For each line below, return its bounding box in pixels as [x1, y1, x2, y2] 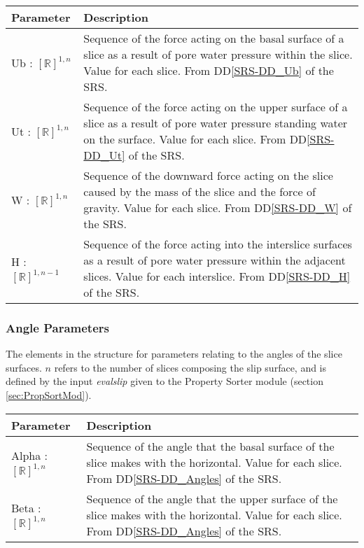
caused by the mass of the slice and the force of [83, 183, 316, 199]
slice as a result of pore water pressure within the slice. [83, 46, 353, 62]
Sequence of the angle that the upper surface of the [86, 490, 338, 507]
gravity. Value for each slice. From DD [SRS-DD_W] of [83, 199, 352, 216]
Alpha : [11, 447, 48, 463]
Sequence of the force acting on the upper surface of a [83, 99, 348, 115]
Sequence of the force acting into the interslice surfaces [83, 236, 352, 252]
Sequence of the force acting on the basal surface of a [83, 30, 344, 46]
